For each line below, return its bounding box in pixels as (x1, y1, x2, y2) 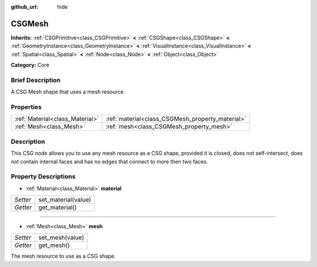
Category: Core (11, 62, 50, 69)
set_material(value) (38, 196, 92, 204)
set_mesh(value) (38, 233, 85, 242)
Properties (11, 103, 42, 111)
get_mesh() (38, 241, 70, 249)
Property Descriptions (11, 172, 76, 181)
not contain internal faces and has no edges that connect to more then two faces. (11, 158, 208, 165)
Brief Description (11, 76, 61, 84)
